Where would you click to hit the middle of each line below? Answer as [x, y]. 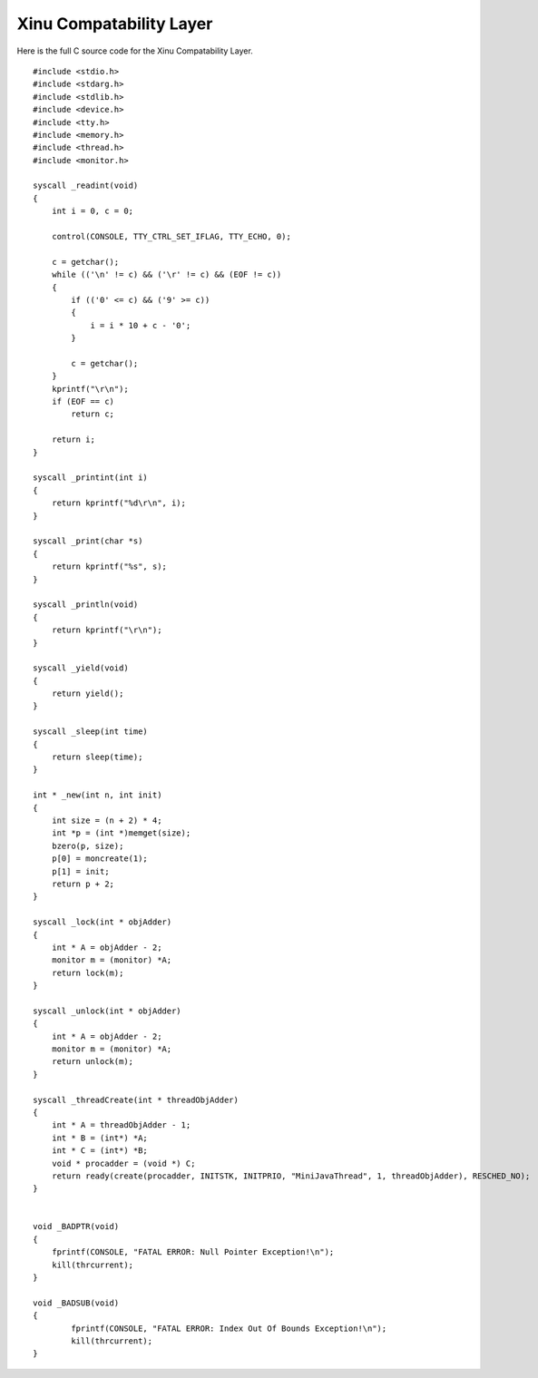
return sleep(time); [97, 757]
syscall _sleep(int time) [91, 732]
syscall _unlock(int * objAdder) [107, 1011]
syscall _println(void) [86, 605]
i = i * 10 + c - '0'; [141, 325]
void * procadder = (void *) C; [123, 1163]
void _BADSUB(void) [76, 1303]
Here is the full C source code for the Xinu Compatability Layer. [135, 51]
